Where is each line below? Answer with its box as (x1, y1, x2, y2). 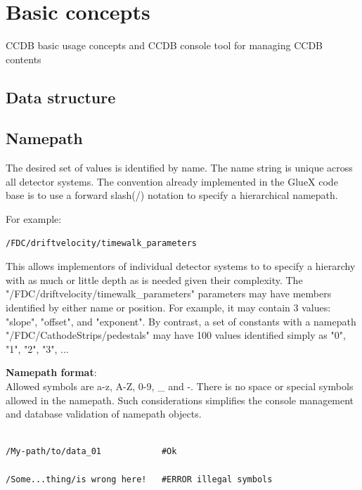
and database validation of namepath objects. (6, 406, 202, 421)
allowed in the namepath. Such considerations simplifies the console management (6, 392, 354, 407)
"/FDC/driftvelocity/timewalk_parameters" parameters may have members (6, 286, 332, 301)
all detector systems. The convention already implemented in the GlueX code (6, 174, 338, 188)
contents (6, 51, 41, 66)
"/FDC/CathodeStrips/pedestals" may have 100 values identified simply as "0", (6, 328, 346, 342)
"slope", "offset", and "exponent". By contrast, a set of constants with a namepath (6, 314, 356, 328)
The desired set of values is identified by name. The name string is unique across (6, 160, 353, 175)
